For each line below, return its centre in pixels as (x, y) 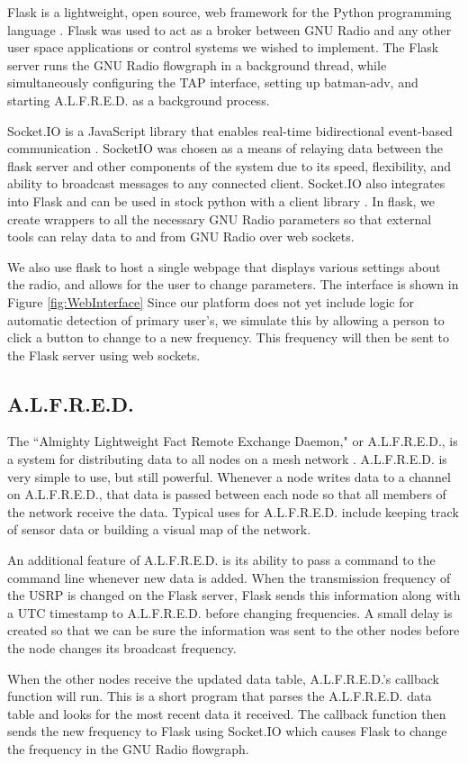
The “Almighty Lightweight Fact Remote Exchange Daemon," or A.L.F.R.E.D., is (233, 441)
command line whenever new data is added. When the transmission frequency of (229, 577)
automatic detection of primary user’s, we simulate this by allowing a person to (226, 319)
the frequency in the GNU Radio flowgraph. (128, 748)
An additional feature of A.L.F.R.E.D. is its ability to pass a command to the (221, 560)
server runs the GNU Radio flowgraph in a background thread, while (197, 64)
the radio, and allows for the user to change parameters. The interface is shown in (233, 284)
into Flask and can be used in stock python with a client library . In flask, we (221, 200)
